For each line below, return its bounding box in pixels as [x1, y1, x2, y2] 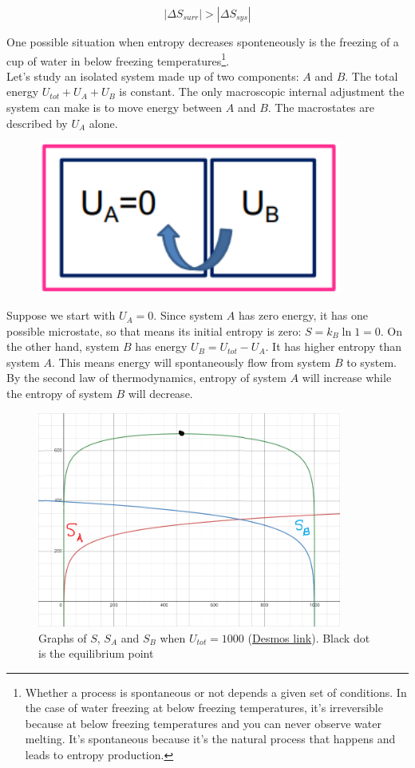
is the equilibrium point [38, 645, 154, 662]
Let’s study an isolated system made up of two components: [6, 67, 299, 84]
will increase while [302, 369, 392, 386]
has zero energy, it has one [239, 307, 369, 324]
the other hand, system [6, 338, 120, 355]
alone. [89, 114, 118, 131]
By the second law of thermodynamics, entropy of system [6, 369, 287, 386]
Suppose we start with [6, 307, 116, 324]
